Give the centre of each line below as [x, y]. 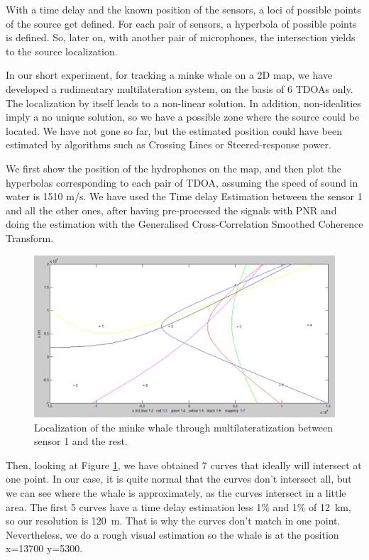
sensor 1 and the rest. [81, 441]
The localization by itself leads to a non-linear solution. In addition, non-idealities [183, 103]
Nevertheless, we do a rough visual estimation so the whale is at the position [172, 534]
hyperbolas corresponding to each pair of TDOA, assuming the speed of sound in [182, 182]
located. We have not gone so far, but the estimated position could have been [174, 130]
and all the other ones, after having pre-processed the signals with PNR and [171, 210]
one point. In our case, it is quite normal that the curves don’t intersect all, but [179, 479]
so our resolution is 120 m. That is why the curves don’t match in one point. [173, 521]
